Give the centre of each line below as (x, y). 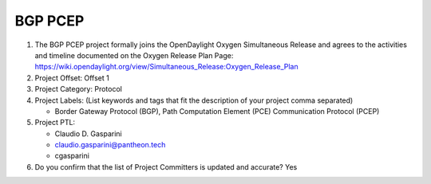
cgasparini (72, 156)
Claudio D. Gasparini (89, 133)
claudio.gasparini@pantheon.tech (110, 145)
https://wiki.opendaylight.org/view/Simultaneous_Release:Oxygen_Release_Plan (166, 67)
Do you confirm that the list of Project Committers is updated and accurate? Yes (166, 166)
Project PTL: (55, 123)
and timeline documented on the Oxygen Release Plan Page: (134, 55)
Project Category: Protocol (79, 89)
